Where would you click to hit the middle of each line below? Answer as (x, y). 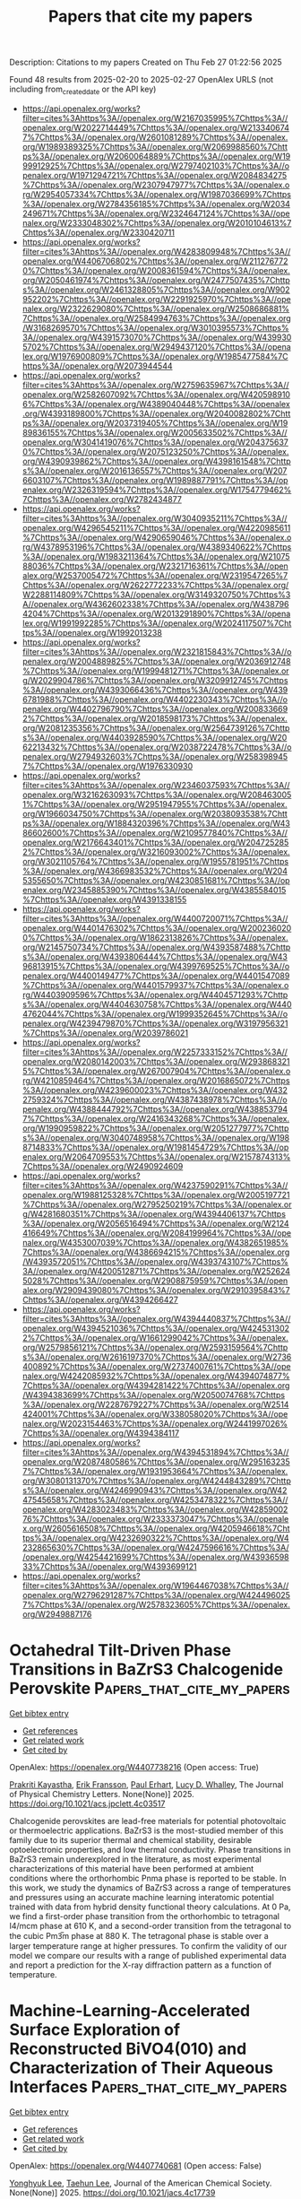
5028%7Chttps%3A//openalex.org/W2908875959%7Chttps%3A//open (155, 1281)
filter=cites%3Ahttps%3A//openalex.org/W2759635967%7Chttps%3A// (155, 385)
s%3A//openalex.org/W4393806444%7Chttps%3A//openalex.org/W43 (155, 956)
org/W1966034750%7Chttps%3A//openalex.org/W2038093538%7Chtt (155, 813)
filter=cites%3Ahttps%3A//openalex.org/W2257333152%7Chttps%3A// (155, 1052)
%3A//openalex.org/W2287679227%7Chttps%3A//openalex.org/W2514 (155, 1404)
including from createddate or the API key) (83, 90)
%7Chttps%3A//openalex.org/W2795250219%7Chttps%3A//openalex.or (157, 1204)
